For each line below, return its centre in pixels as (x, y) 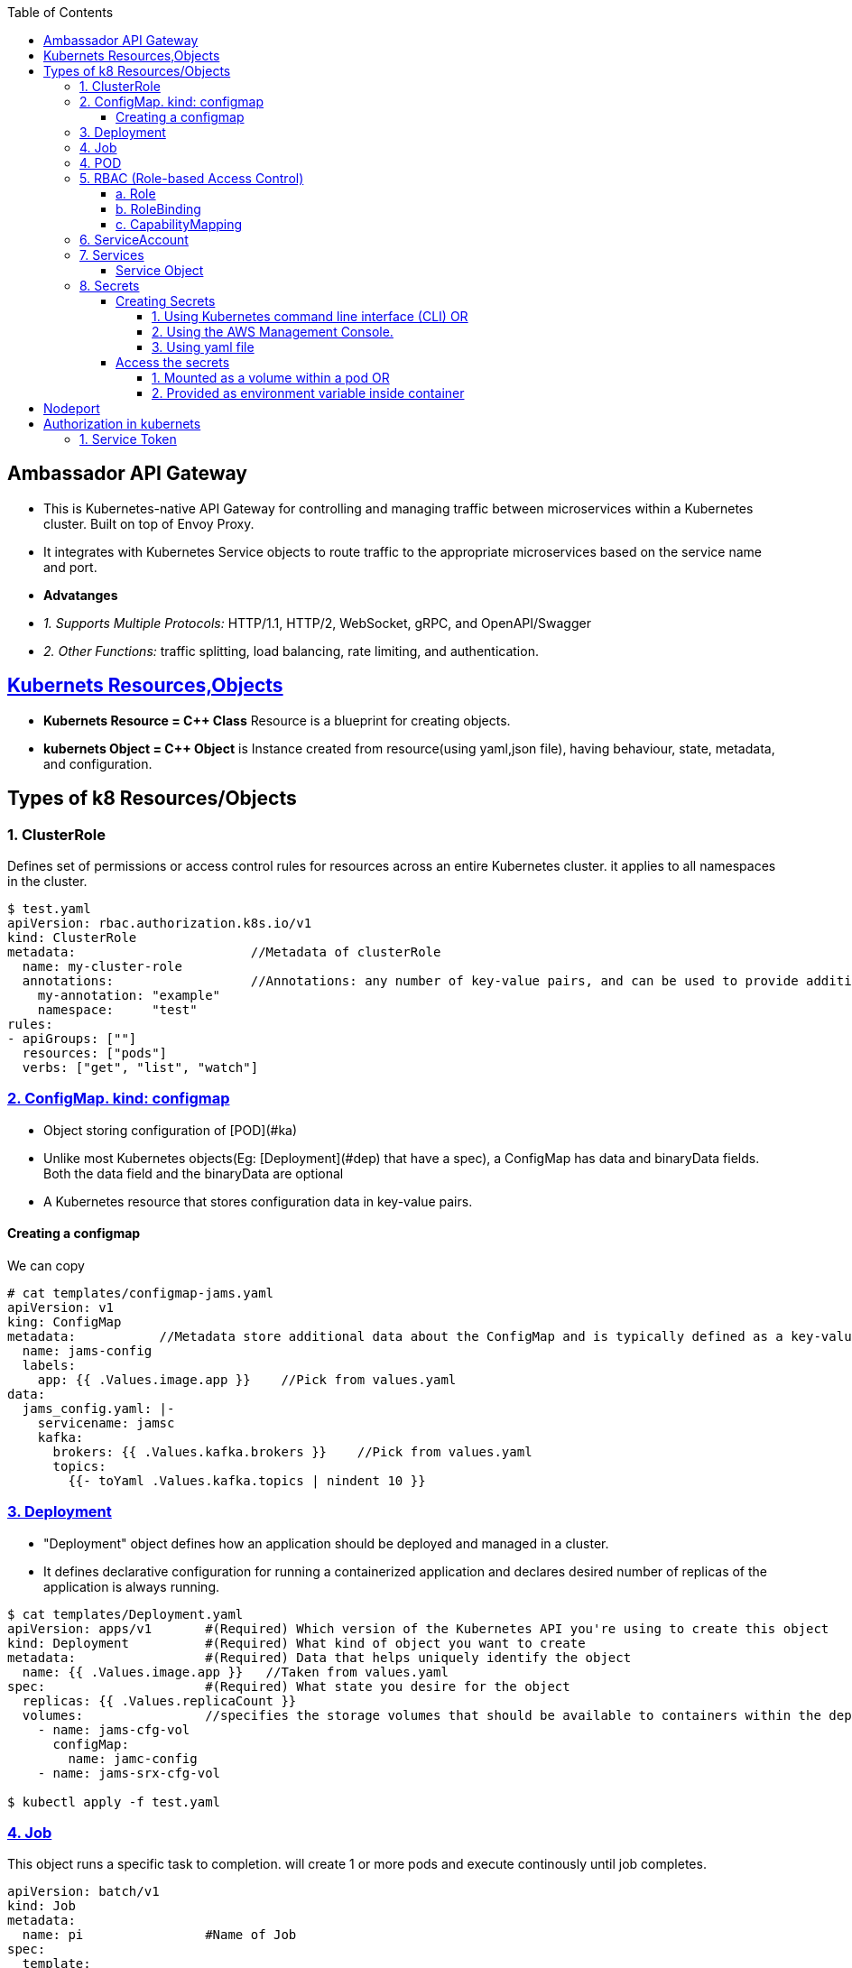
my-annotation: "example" (129, 995)
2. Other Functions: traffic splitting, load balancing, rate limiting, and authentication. (291, 651)
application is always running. (132, 1586)
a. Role (136, 194)
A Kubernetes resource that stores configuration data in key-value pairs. (258, 1201)
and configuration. (98, 763)
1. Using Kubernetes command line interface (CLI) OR (310, 316)
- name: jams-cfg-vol (114, 1729)
